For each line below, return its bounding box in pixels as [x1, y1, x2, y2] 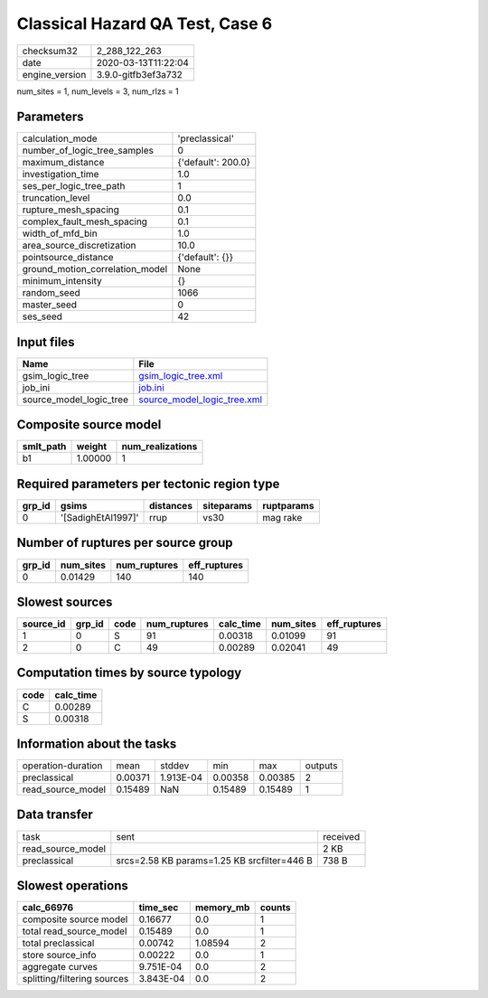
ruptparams [262, 500, 314, 512]
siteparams [202, 500, 253, 512]
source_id [22, 617, 66, 630]
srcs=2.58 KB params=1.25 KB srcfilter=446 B [116, 854, 314, 867]
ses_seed [22, 310, 63, 323]
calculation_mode [22, 132, 99, 145]
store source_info [22, 949, 97, 962]
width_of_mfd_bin [22, 227, 99, 240]
